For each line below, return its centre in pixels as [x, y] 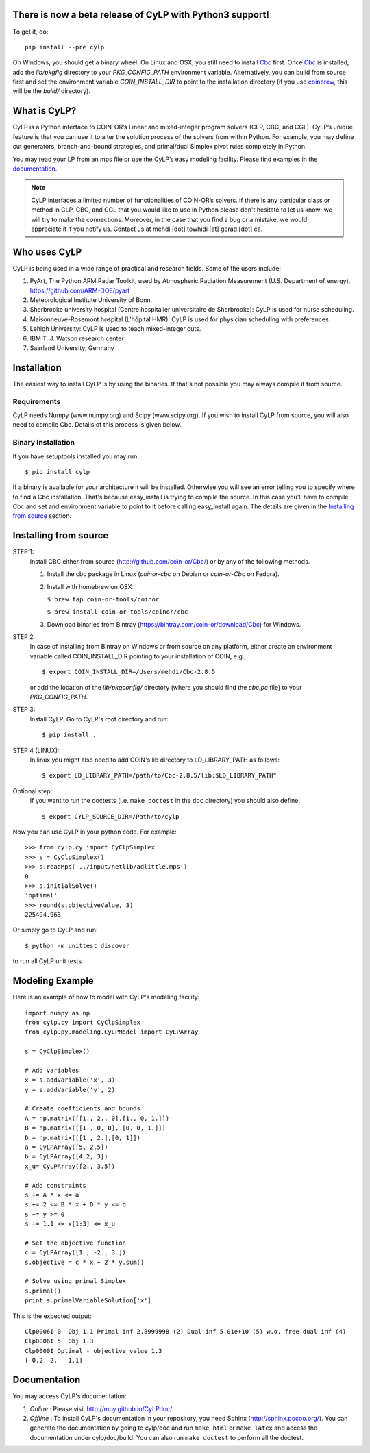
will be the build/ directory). [51, 91]
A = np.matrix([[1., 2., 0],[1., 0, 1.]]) [97, 1118]
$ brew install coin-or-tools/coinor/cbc [118, 612]
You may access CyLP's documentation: [70, 1396]
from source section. [42, 516]
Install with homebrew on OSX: [90, 586]
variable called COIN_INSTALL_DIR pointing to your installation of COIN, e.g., [138, 656]
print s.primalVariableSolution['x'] [88, 1301]
